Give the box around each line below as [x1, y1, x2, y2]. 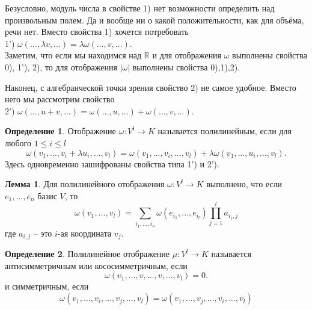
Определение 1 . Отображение [5, 125, 116, 137]
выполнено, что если [206, 178, 283, 190]
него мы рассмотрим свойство [5, 93, 115, 105]
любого [5, 136, 31, 149]
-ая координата [57, 226, 112, 239]
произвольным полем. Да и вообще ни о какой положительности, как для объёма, [5, 13, 304, 26]
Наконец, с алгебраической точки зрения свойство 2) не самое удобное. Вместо [5, 81, 296, 93]
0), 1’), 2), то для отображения [5, 60, 117, 73]
